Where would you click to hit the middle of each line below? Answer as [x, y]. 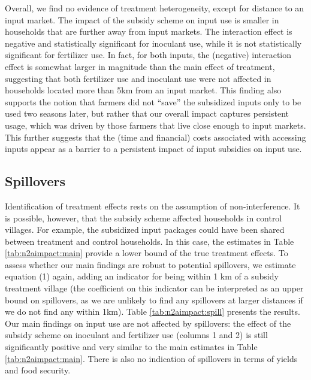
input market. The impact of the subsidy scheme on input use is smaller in [142, 19]
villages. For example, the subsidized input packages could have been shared [145, 229]
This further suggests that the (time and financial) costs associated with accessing [155, 137]
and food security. [38, 370]
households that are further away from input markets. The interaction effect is [149, 31]
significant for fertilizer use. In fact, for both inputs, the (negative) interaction [148, 55]
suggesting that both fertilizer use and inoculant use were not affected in [138, 78]
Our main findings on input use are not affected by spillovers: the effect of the [148, 323]
